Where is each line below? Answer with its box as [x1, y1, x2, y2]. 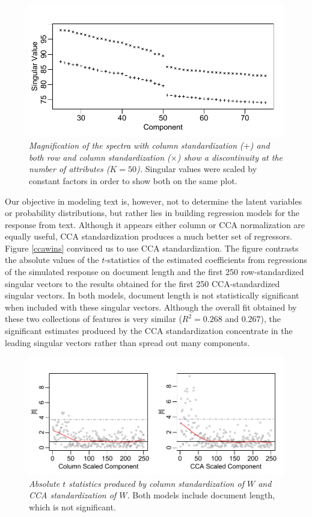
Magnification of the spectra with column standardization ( [29, 139, 243, 152]
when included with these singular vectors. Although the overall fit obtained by [5, 300, 297, 313]
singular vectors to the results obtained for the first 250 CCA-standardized [5, 277, 280, 289]
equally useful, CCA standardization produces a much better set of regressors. [5, 230, 292, 243]
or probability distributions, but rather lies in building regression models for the [5, 206, 300, 219]
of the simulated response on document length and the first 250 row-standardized [5, 265, 304, 278]
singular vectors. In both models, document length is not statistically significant [5, 289, 299, 302]
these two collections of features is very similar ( [5, 312, 182, 325]
